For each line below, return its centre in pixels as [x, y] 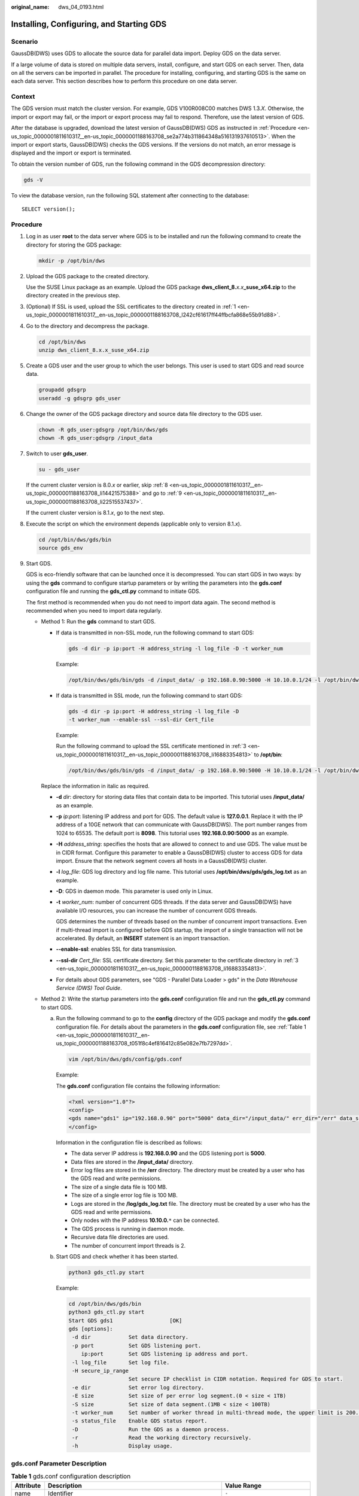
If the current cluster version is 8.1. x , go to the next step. [95, 513]
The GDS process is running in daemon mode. [128, 1229]
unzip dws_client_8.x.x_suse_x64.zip [94, 350]
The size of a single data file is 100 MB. [119, 1187]
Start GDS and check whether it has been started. [117, 1256]
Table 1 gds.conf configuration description [71, 1476]
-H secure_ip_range [100, 1371]
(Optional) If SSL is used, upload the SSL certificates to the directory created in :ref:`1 [131, 306]
